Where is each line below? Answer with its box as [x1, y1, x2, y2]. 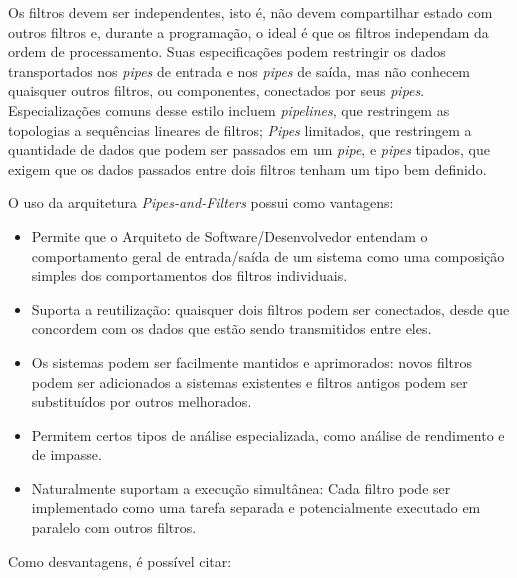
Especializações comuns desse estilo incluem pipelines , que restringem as [8, 99, 450, 120]
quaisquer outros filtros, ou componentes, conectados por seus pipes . [8, 80, 425, 101]
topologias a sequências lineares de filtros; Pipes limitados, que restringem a [8, 119, 472, 140]
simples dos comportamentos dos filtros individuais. [31, 265, 348, 286]
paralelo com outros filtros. [31, 517, 197, 538]
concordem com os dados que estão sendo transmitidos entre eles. [31, 318, 432, 339]
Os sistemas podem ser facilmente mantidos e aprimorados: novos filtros [31, 351, 473, 372]
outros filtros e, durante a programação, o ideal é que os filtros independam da [8, 21, 489, 42]
